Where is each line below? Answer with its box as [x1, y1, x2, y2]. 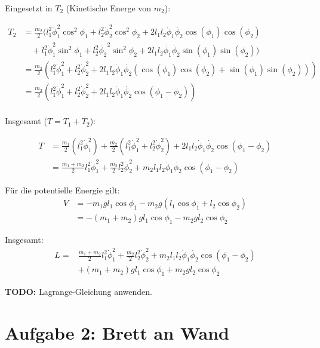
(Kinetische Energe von [66, 2, 152, 14]
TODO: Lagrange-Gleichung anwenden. [5, 285, 152, 298]
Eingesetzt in [5, 2, 53, 14]
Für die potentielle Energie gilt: [5, 183, 120, 196]
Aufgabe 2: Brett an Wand [5, 320, 229, 344]
